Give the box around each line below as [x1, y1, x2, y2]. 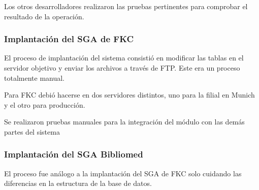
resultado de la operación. [4, 11, 84, 21]
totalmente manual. [4, 72, 64, 83]
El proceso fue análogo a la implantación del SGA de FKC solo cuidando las [4, 168, 242, 178]
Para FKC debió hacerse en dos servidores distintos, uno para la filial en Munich [4, 89, 255, 100]
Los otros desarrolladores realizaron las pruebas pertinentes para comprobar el [4, 1, 248, 11]
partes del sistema [4, 126, 60, 137]
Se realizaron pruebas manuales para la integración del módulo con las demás [4, 116, 245, 127]
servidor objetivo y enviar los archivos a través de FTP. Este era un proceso [4, 62, 240, 73]
